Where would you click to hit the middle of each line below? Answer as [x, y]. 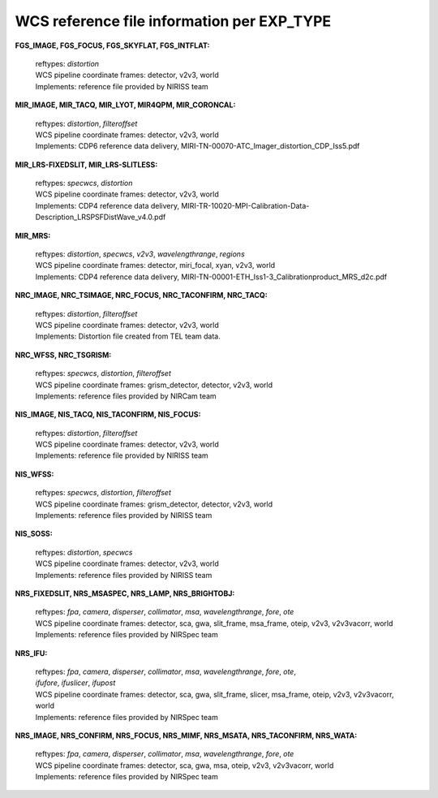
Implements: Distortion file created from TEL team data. [128, 336]
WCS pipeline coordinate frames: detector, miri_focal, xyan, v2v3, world [155, 265]
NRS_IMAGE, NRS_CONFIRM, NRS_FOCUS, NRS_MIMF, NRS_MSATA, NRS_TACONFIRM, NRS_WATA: [186, 735]
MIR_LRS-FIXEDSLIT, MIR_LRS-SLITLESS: [86, 164]
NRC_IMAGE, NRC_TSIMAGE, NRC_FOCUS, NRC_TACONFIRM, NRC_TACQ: [141, 295]
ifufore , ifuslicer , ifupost [75, 683]
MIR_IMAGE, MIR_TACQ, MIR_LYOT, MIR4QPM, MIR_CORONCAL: [125, 105]
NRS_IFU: [31, 653]
